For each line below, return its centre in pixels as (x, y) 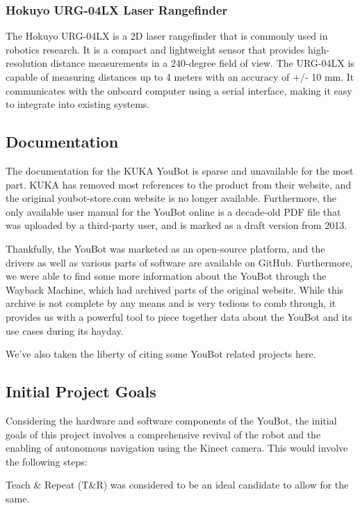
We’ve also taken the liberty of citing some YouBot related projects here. (161, 354)
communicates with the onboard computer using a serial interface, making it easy (179, 90)
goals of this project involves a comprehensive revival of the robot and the (163, 434)
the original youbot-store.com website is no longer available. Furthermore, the (171, 198)
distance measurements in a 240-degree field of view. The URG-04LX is (202, 63)
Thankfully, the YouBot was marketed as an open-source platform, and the (165, 248)
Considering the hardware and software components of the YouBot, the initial (171, 420)
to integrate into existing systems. (78, 104)
